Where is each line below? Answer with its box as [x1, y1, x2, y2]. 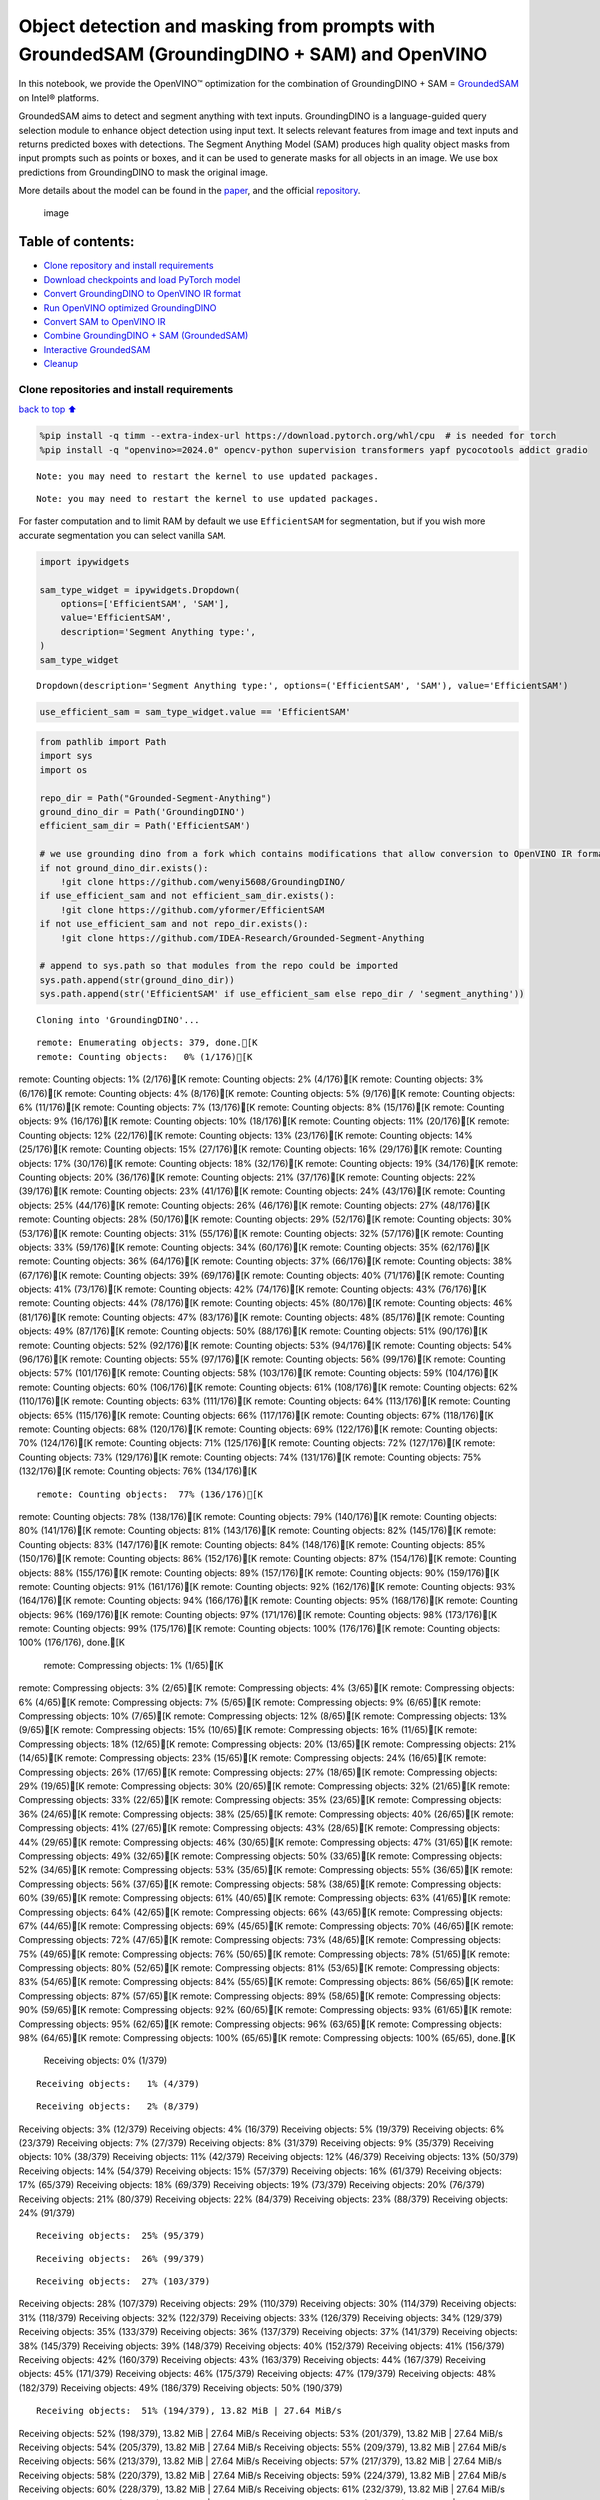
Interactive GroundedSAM [43, 343, 151, 355]
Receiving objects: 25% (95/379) [36, 2230, 205, 2242]
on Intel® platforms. [18, 91, 100, 104]
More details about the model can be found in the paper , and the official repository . [18, 185, 361, 197]
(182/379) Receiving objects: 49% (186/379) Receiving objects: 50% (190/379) [18, 2381, 344, 2394]
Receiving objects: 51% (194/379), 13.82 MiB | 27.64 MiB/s [36, 2405, 342, 2417]
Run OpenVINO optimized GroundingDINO [43, 301, 217, 314]
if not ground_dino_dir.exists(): [39, 862, 209, 874]
